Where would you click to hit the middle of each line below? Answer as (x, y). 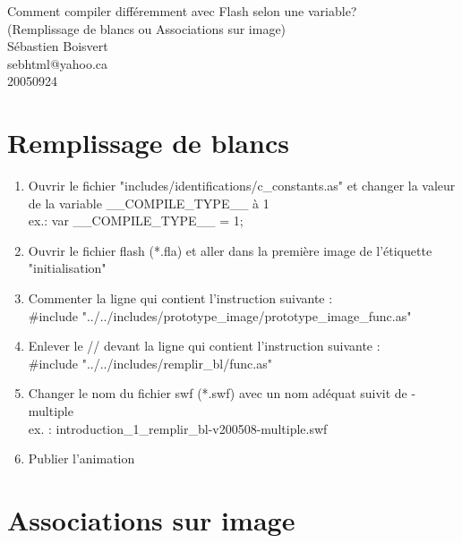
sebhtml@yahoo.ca (58, 63)
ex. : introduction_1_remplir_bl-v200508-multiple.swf (178, 428)
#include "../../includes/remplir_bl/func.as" (150, 363)
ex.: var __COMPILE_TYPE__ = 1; (136, 221)
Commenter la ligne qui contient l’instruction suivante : (180, 298)
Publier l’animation (81, 458)
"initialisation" (67, 268)
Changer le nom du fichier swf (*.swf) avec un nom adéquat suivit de (218, 393)
